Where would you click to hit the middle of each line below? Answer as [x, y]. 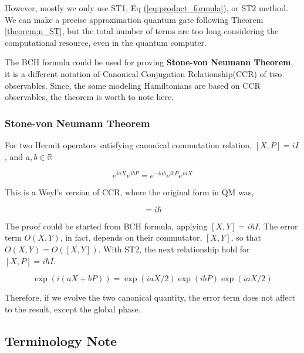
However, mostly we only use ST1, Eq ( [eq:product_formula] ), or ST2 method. [147, 8]
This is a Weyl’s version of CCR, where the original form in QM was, [129, 192]
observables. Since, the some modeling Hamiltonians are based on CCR [133, 85]
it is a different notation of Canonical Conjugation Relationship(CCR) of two [143, 73]
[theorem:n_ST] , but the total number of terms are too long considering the [142, 31]
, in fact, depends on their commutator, [131, 237]
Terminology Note [61, 340]
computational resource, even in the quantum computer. [106, 42]
